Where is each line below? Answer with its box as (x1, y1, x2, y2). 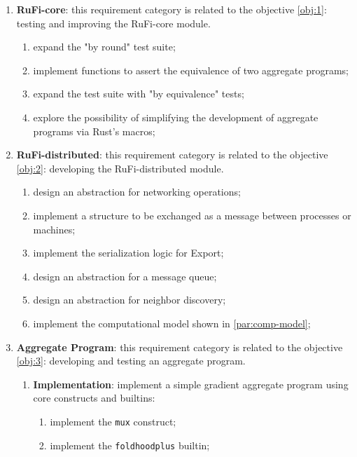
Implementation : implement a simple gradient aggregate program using (33, 376, 349, 391)
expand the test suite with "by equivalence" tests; (33, 86, 244, 101)
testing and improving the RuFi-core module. (16, 15, 211, 30)
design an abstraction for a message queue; (33, 268, 217, 283)
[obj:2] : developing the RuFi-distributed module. (16, 161, 224, 175)
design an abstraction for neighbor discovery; (33, 292, 226, 307)
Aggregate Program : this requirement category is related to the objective (16, 339, 343, 354)
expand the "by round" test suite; (33, 39, 176, 54)
